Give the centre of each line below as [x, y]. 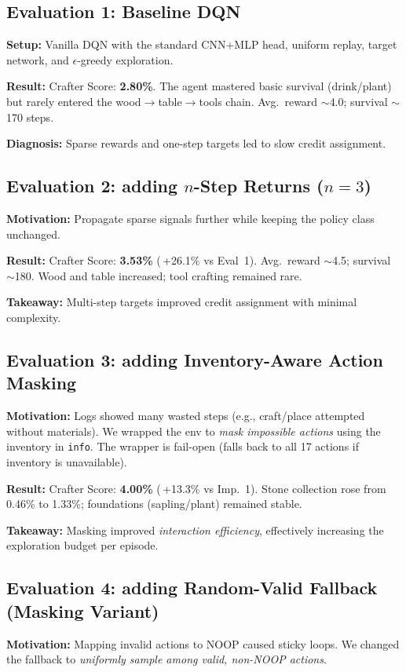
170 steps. [30, 117]
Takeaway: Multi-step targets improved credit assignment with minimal [182, 302]
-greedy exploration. [125, 59]
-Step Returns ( [259, 186]
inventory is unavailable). [67, 461]
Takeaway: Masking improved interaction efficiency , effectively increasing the [195, 530]
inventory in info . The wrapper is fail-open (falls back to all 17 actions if [183, 446]
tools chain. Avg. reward [258, 101]
